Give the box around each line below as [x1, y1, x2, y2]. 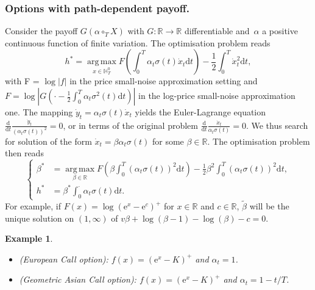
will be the [249, 200, 289, 212]
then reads [5, 147, 44, 159]
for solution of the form [5, 134, 92, 147]
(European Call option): [19, 252, 108, 265]
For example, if [5, 200, 62, 212]
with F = [5, 74, 40, 87]
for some [152, 134, 184, 147]
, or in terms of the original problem [63, 118, 198, 131]
